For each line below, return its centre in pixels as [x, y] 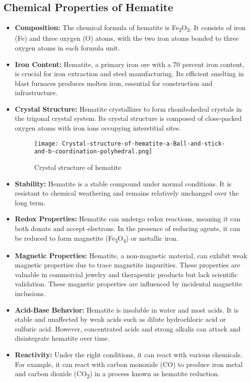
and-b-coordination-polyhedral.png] [93, 152]
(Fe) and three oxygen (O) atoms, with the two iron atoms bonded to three [127, 38]
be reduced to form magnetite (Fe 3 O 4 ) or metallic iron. [96, 238]
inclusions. [30, 293]
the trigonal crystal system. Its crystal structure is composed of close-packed [128, 118]
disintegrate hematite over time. [62, 338]
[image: [46, 143]
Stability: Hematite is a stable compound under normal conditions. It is [123, 183]
